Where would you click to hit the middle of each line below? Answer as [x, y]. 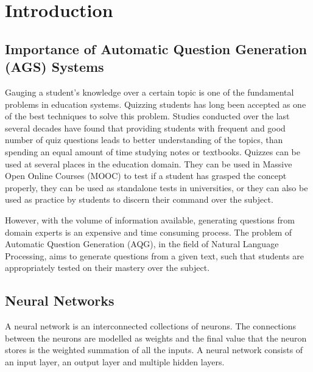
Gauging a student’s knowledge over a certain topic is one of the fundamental [149, 92]
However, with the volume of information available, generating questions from [150, 219]
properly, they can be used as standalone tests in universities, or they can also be [156, 187]
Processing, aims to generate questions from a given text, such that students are [154, 255]
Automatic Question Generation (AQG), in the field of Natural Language [142, 244]
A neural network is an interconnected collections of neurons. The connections [151, 326]
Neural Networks [60, 300]
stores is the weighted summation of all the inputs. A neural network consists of [154, 350]
